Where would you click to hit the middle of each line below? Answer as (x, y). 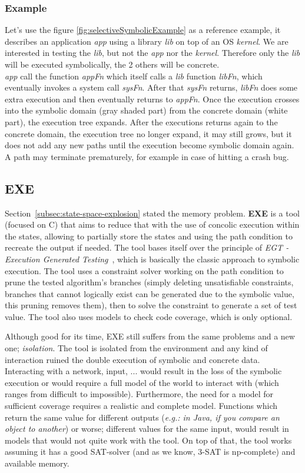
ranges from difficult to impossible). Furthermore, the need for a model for (139, 394)
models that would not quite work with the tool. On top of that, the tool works (148, 440)
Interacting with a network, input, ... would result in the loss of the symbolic (143, 371)
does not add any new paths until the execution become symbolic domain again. (150, 145)
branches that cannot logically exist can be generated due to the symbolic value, (150, 293)
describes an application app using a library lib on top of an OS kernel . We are (147, 41)
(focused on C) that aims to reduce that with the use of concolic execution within (152, 224)
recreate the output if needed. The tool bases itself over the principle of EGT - (147, 247)
